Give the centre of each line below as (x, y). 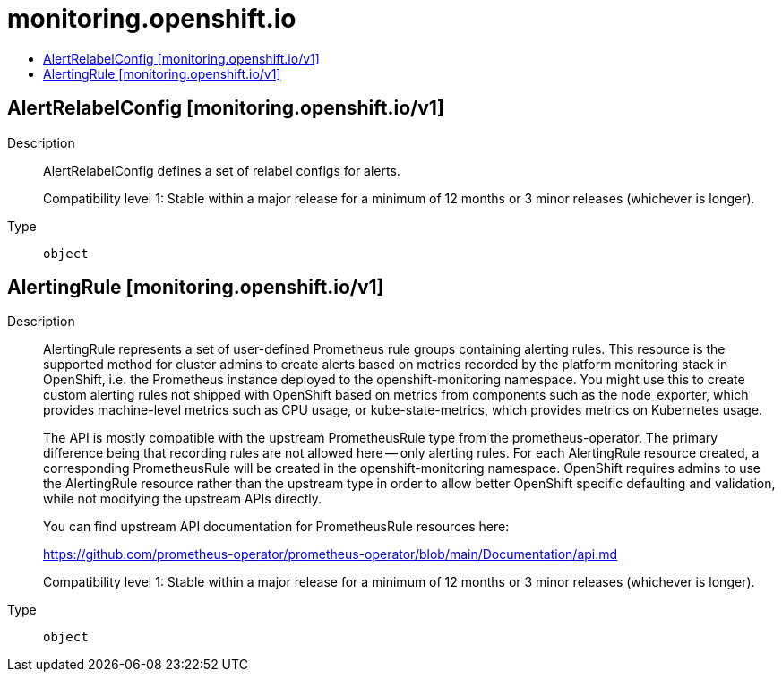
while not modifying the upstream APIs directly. (183, 499)
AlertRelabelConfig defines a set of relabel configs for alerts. (222, 170)
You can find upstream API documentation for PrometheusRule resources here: (276, 527)
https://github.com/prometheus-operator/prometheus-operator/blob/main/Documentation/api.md (331, 554)
